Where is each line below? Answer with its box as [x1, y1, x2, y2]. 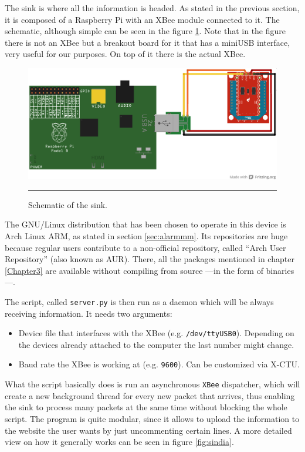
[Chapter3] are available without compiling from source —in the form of [5, 264, 263, 276]
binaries [266, 264, 294, 276]
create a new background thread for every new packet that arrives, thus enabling [5, 389, 295, 401]
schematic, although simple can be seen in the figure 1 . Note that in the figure [5, 25, 286, 37]
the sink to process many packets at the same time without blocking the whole [5, 401, 287, 413]
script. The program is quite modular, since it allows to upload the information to [5, 412, 300, 424]
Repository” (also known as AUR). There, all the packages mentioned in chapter [5, 253, 294, 265]
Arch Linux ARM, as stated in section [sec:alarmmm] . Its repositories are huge [5, 229, 288, 242]
